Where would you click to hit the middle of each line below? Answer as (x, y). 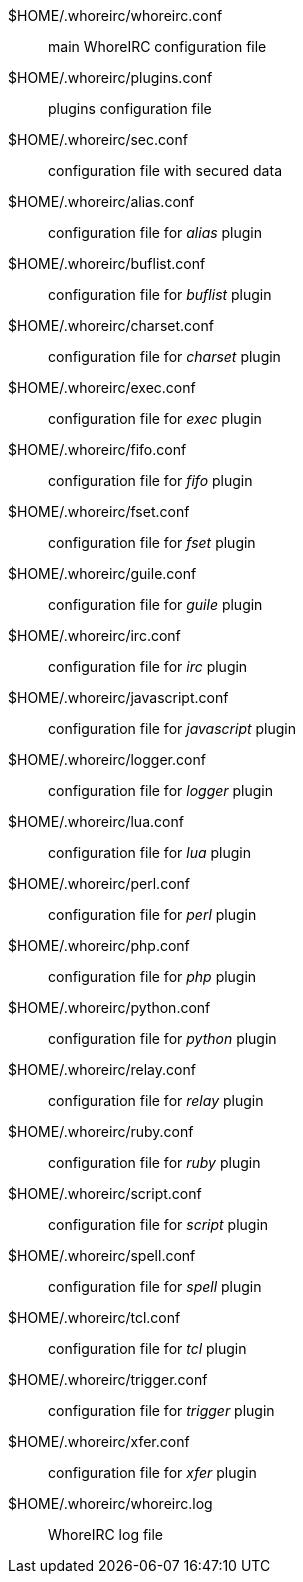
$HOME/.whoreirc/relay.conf (102, 1069)
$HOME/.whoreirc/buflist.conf (107, 263)
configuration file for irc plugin (148, 666)
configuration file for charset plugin (164, 356)
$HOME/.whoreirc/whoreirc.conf (115, 15)
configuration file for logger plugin (160, 790)
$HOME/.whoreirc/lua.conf (96, 821)
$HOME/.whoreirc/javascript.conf (118, 697)
